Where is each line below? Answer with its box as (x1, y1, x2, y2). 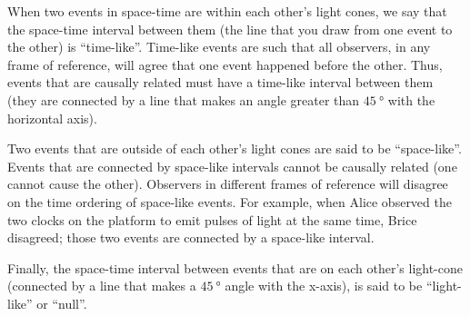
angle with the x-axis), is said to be (225, 276, 423, 295)
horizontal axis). (7, 108, 97, 127)
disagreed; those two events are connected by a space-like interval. (7, 228, 375, 247)
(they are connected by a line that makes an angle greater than (7, 90, 360, 109)
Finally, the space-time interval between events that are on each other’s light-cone (7, 258, 463, 277)
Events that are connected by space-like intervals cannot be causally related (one (7, 156, 457, 175)
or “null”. (36, 293, 87, 312)
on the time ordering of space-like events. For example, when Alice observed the (7, 192, 452, 211)
